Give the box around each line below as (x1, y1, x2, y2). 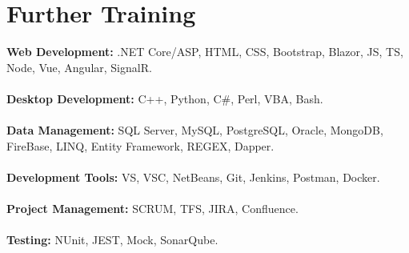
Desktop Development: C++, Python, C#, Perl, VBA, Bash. (6, 90, 323, 106)
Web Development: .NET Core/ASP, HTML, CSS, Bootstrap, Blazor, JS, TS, (6, 43, 403, 60)
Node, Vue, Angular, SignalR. (6, 58, 152, 75)
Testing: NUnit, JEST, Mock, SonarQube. (6, 231, 219, 248)
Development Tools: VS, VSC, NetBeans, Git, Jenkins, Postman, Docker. (6, 168, 380, 185)
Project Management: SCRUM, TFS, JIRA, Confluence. (6, 200, 299, 217)
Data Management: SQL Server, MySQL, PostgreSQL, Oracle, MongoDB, (6, 122, 383, 139)
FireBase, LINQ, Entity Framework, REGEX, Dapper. (6, 137, 275, 154)
